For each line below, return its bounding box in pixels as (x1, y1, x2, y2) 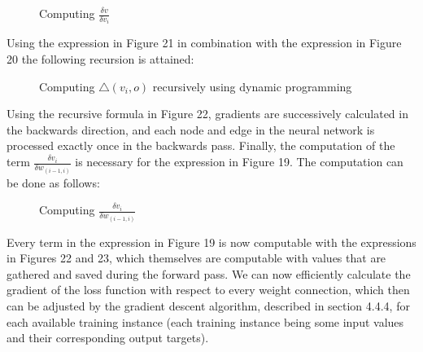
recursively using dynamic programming (152, 77, 352, 95)
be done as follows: (7, 174, 100, 191)
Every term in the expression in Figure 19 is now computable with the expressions (7, 233, 416, 250)
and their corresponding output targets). (7, 329, 209, 346)
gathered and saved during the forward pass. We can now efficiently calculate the (7, 265, 411, 282)
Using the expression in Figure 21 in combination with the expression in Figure (7, 34, 402, 51)
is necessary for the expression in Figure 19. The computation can (75, 153, 403, 170)
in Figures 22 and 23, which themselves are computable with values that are (7, 249, 386, 266)
